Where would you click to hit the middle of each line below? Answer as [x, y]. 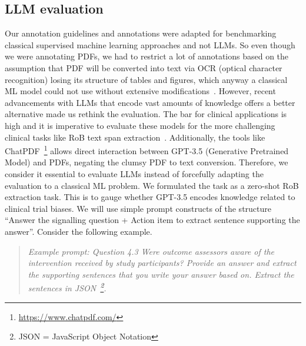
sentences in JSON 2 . [67, 287]
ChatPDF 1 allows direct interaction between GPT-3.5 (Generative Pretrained [147, 150]
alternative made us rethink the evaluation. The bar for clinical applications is [146, 114]
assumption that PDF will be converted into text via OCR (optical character [144, 67]
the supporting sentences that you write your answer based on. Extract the [161, 274]
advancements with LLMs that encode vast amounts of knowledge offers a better [150, 102]
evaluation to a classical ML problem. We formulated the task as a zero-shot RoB [152, 185]
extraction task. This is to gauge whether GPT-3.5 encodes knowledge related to [150, 197]
